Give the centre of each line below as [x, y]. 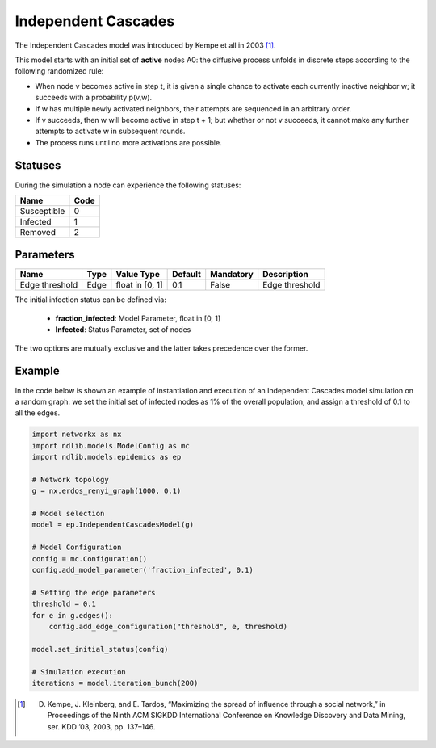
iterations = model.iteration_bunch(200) [115, 683]
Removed [38, 232]
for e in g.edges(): [72, 615]
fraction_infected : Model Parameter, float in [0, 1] [138, 318]
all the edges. [38, 413]
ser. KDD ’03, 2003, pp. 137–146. [101, 726]
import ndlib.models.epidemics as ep [107, 457]
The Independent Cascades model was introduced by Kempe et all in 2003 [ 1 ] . [145, 45]
